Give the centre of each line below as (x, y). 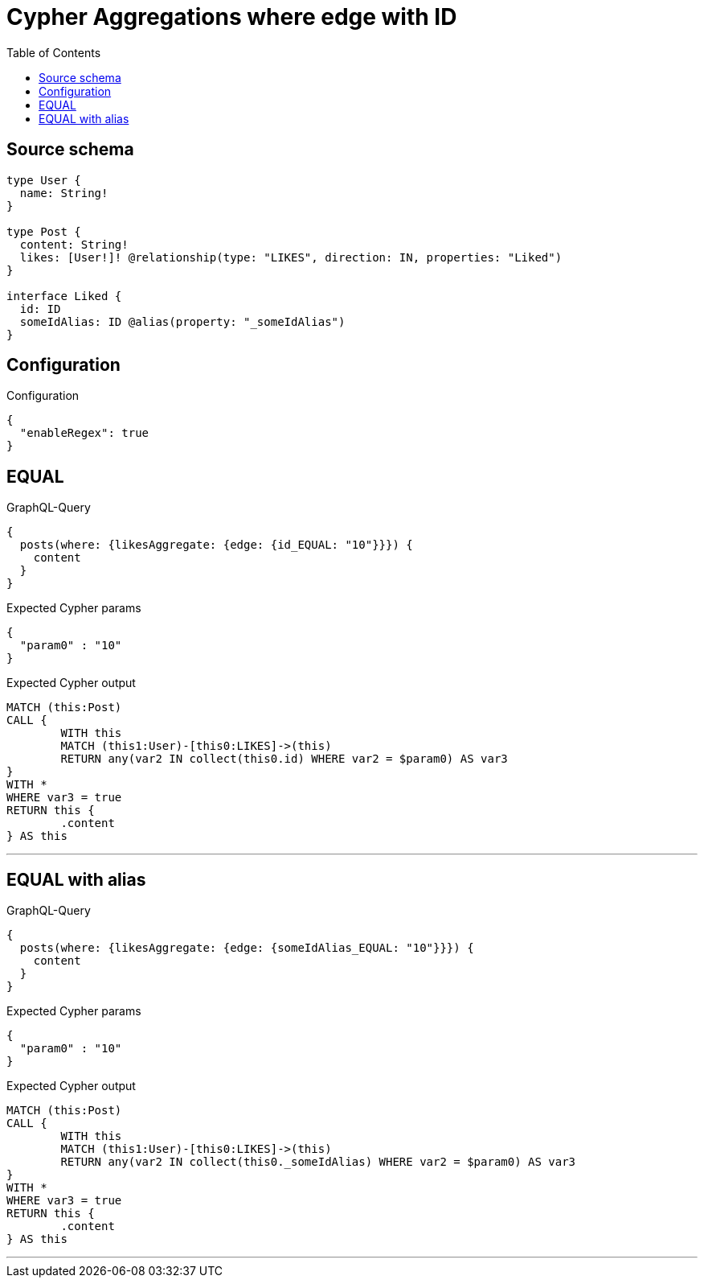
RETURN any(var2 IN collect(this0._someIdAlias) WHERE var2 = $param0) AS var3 (318, 1162)
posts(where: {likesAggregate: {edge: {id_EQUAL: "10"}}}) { (216, 545)
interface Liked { (64, 296)
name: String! (64, 193)
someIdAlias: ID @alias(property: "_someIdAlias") (182, 321)
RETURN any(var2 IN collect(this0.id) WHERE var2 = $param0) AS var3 (284, 759)
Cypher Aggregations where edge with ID (232, 17)
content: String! (74, 244)
